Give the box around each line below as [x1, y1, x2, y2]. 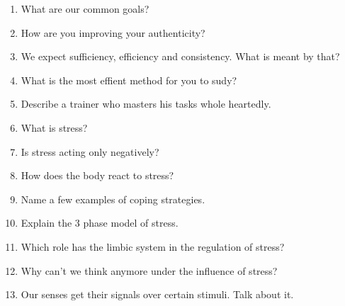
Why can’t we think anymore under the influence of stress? [21, 263, 278, 278]
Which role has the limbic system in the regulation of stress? [21, 239, 285, 254]
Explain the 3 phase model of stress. [21, 215, 179, 230]
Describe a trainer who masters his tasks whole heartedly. [21, 96, 271, 111]
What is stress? [21, 120, 88, 135]
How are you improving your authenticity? [21, 25, 205, 40]
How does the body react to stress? [21, 168, 174, 183]
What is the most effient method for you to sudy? [21, 72, 237, 87]
